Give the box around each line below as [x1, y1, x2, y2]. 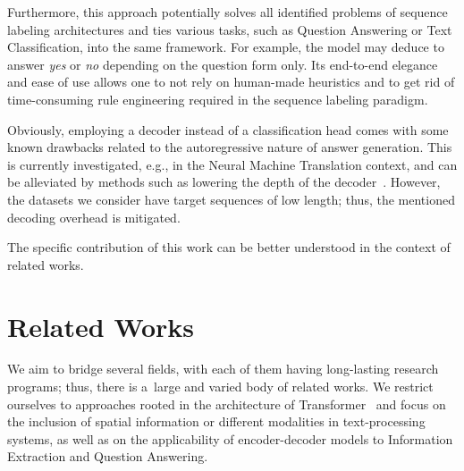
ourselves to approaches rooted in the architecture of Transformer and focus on [7, 394, 446, 413]
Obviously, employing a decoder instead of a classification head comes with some [7, 120, 449, 139]
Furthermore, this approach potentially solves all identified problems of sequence [7, 3, 448, 21]
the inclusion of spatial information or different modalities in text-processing [7, 412, 426, 431]
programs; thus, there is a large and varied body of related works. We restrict [7, 377, 434, 396]
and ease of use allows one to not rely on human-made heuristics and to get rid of [7, 72, 455, 91]
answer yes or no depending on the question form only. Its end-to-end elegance [7, 55, 438, 73]
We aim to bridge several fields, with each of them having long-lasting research [7, 359, 439, 378]
